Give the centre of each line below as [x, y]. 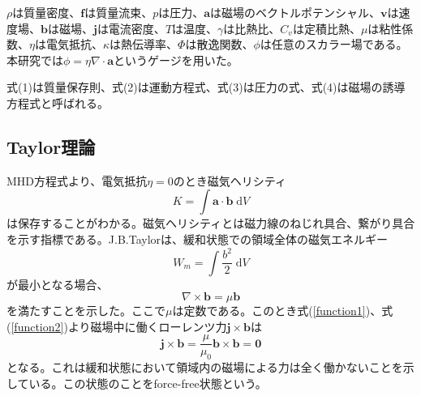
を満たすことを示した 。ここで [86, 311]
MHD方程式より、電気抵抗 [77, 180]
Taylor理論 [51, 146]
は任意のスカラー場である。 [334, 44]
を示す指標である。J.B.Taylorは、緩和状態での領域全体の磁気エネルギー [198, 238]
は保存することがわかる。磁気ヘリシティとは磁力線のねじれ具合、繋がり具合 [211, 223]
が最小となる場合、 [58, 284]
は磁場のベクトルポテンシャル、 [296, 12]
